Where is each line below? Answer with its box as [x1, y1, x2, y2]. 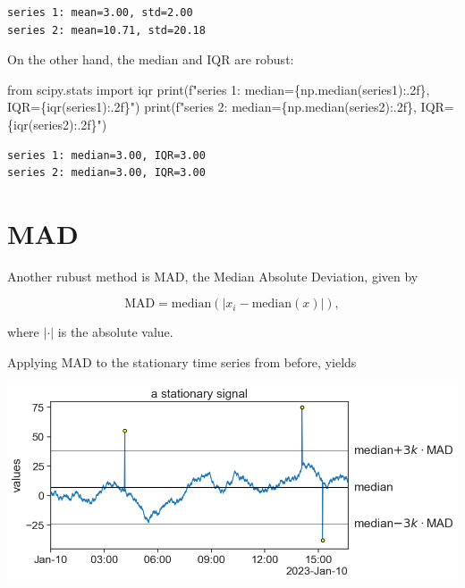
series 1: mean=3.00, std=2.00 [7, 6, 193, 19]
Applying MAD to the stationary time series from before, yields [7, 353, 357, 372]
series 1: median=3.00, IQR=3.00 [7, 148, 206, 162]
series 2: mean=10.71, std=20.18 [7, 23, 206, 37]
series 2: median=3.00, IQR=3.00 [7, 166, 206, 180]
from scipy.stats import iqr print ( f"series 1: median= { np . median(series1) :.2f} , [7, 80, 430, 98]
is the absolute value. [57, 323, 173, 341]
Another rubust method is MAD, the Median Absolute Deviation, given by [7, 266, 418, 285]
